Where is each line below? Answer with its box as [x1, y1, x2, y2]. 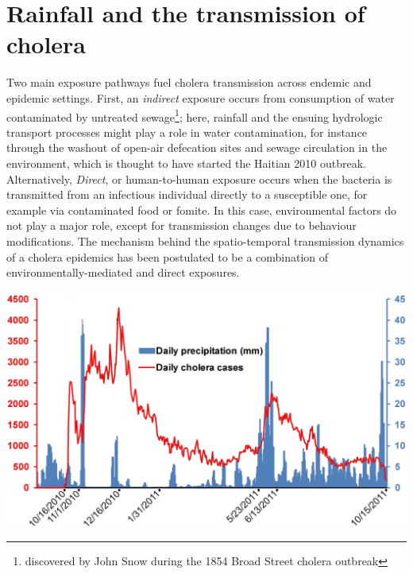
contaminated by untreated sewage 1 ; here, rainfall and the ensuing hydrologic [6, 106, 383, 125]
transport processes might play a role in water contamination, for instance [6, 123, 368, 140]
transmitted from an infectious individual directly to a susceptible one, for [6, 186, 368, 203]
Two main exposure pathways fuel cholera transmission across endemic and [6, 74, 372, 91]
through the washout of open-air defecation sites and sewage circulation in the [6, 139, 388, 156]
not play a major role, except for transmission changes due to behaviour [6, 217, 357, 234]
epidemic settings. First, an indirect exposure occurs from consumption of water [6, 89, 395, 106]
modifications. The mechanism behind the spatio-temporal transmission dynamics [6, 232, 404, 249]
